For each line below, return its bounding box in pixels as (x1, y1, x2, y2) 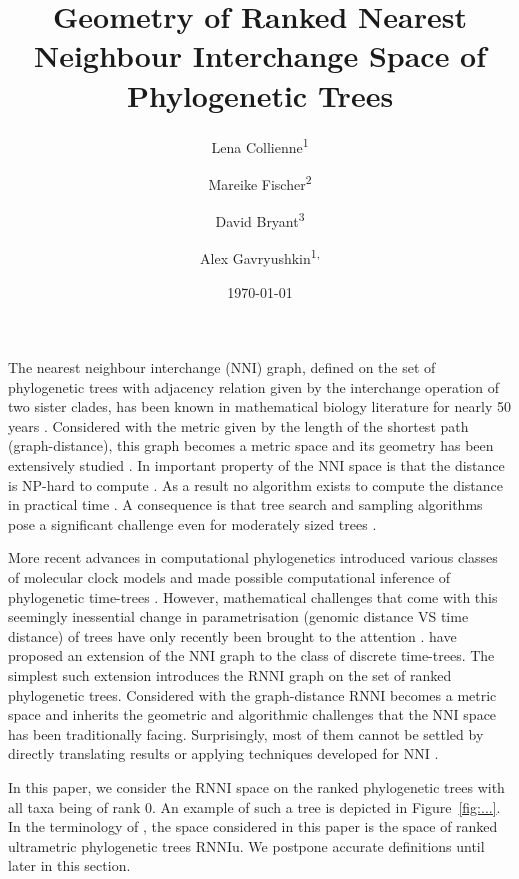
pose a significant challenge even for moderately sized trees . (8, 513, 377, 534)
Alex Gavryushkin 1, (200, 245, 320, 268)
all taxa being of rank (8, 796, 141, 817)
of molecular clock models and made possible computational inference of (8, 567, 451, 588)
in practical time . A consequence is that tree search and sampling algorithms (8, 494, 483, 515)
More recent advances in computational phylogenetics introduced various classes (8, 547, 498, 568)
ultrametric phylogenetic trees (8, 835, 191, 856)
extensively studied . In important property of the (8, 455, 314, 476)
